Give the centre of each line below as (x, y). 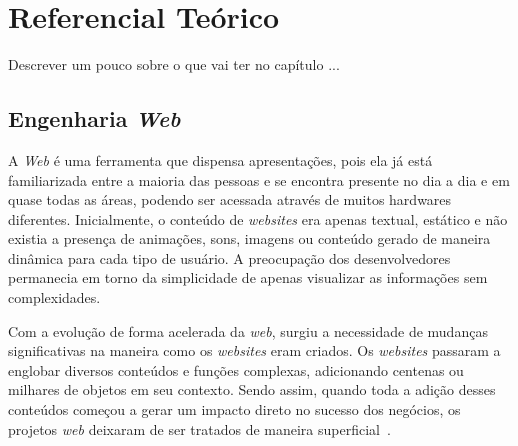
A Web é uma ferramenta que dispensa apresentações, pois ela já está (220, 159)
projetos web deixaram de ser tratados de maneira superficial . (199, 428)
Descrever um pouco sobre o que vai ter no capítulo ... (174, 64)
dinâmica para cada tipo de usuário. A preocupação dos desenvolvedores (229, 257)
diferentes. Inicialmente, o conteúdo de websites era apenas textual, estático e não (258, 218)
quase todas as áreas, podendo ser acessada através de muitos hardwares (230, 199)
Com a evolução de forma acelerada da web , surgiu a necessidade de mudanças (248, 330)
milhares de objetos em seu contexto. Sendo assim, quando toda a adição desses (252, 389)
